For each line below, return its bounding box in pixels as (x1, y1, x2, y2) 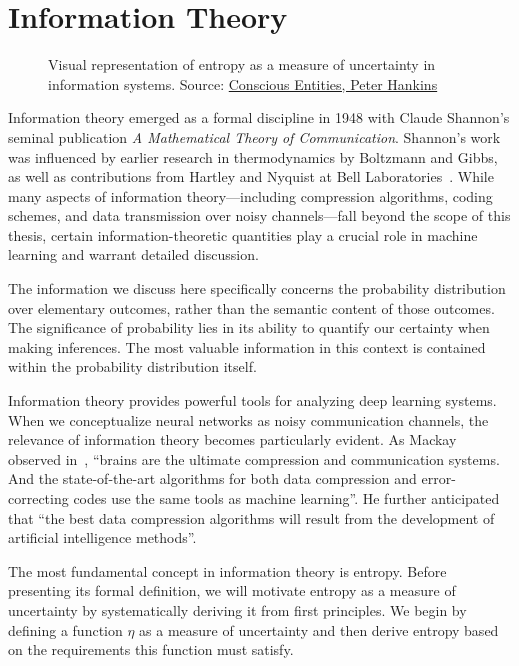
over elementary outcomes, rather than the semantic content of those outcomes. (8, 297, 495, 318)
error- (421, 468, 456, 489)
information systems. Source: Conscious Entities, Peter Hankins (48, 73, 438, 94)
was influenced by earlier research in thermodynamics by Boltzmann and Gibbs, (8, 146, 498, 167)
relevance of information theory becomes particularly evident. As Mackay (8, 429, 457, 450)
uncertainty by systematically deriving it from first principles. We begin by (8, 599, 467, 620)
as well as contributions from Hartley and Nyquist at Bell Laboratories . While (8, 166, 494, 187)
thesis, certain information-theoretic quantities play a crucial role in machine (8, 224, 478, 245)
